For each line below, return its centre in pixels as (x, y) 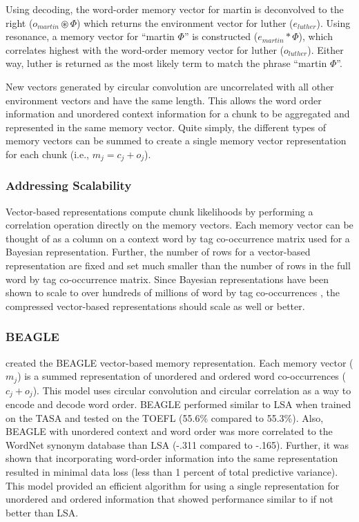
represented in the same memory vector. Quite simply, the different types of (166, 127)
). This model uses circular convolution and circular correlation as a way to (192, 390)
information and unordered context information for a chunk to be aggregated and (178, 114)
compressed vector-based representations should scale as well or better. (155, 306)
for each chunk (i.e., (47, 154)
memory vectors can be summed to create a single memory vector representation (176, 141)
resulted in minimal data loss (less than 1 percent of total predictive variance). (172, 472)
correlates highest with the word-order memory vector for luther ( (145, 49)
